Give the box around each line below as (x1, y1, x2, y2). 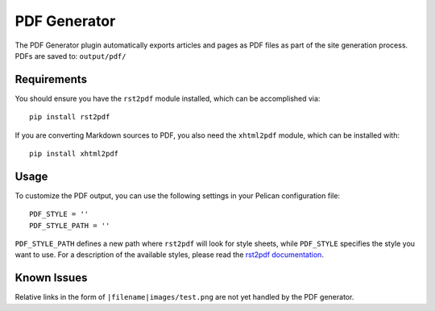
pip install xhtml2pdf (29, 149, 119, 159)
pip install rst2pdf (29, 113, 110, 122)
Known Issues (14, 271, 88, 285)
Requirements (14, 73, 88, 86)
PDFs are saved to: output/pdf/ (14, 51, 126, 60)
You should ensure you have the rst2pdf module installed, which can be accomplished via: (14, 93, 321, 103)
